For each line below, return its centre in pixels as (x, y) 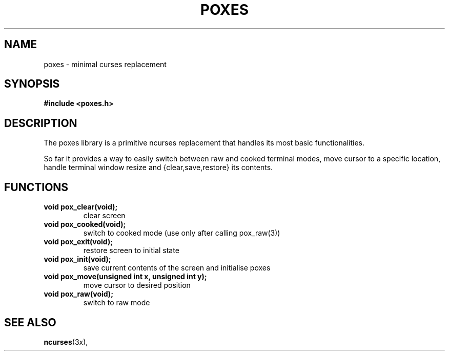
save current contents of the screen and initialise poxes (177, 268)
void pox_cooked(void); (85, 224)
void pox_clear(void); (81, 207)
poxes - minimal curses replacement (105, 64)
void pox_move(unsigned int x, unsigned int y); (125, 277)
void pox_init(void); (77, 259)
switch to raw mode (117, 303)
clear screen (104, 216)
